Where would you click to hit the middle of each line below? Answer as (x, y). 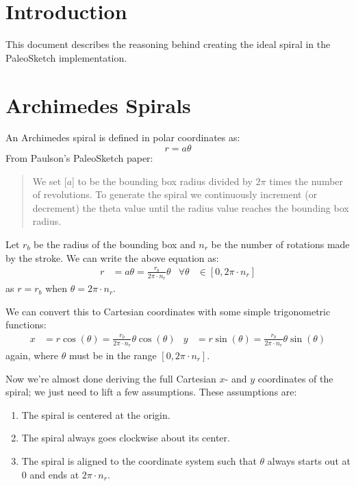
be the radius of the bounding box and (115, 244)
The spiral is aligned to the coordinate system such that (139, 460)
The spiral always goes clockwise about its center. (126, 438)
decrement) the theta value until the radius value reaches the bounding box (191, 207)
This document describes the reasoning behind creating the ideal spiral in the (168, 44)
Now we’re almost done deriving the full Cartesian (111, 378)
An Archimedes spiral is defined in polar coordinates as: (123, 137)
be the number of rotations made (280, 244)
